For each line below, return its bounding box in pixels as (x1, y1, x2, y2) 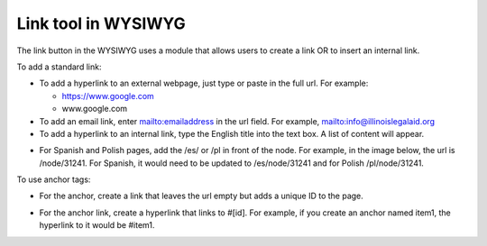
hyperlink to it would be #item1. (39, 220, 155, 231)
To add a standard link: (16, 61, 102, 72)
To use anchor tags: (16, 174, 91, 185)
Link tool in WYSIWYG (16, 14, 186, 33)
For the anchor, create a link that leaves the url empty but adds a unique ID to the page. (39, 190, 364, 202)
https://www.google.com (61, 90, 155, 101)
